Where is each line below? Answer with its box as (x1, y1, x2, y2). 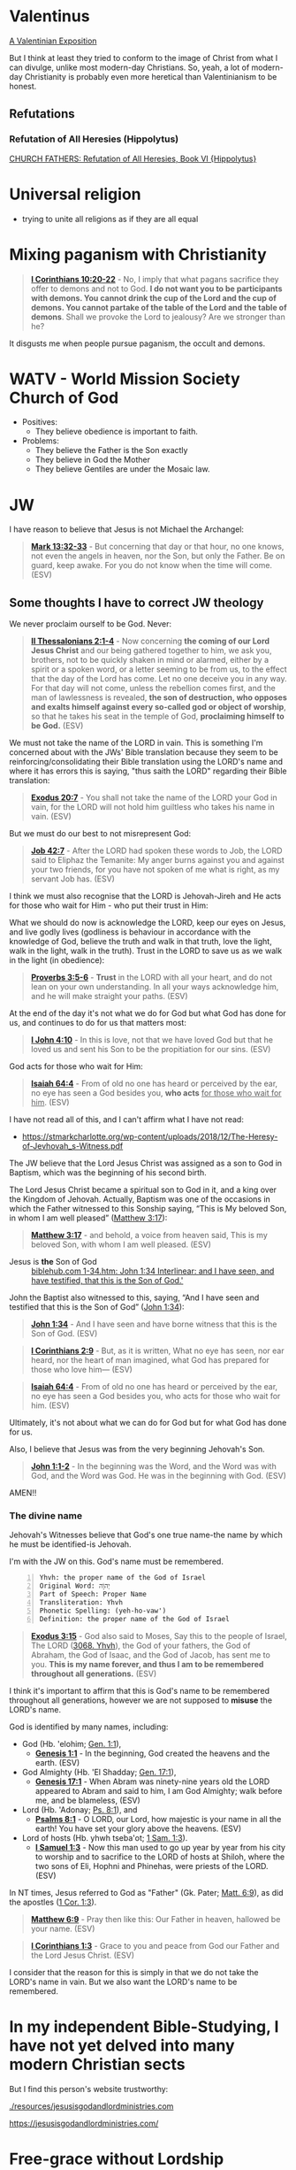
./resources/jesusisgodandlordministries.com (9, 2100, 174, 2112)
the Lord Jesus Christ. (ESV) (30, 1950, 135, 1960)
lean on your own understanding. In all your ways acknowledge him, (30, 981, 279, 992)
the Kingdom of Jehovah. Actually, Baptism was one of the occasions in (9, 1194, 271, 1204)
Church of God (9, 388, 119, 408)
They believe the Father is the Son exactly (34, 445, 188, 456)
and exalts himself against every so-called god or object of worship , (30, 702, 287, 712)
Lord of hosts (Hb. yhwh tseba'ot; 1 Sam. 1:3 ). (21, 1832, 188, 1843)
